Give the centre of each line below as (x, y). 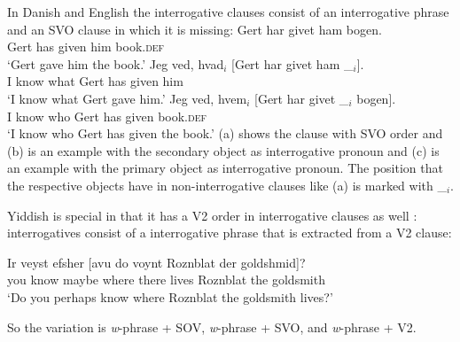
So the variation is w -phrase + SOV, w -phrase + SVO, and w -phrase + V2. (212, 326)
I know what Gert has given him (95, 81)
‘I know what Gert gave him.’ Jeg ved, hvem (127, 98)
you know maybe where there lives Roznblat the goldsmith (166, 280)
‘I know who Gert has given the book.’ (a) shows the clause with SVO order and (225, 133)
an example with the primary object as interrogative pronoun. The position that (225, 168)
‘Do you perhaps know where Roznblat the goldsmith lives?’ (170, 296)
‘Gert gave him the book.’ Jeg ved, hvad (116, 63)
